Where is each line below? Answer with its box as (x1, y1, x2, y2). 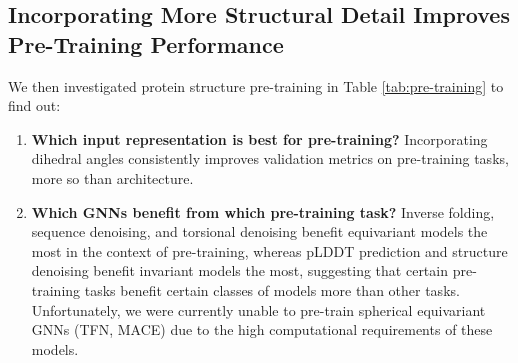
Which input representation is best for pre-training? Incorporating (31, 128, 488, 149)
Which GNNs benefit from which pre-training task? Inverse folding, (31, 201, 495, 222)
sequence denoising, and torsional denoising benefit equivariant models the (31, 221, 488, 242)
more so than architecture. (31, 167, 194, 188)
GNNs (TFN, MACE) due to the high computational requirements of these (31, 319, 493, 340)
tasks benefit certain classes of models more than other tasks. (84, 279, 460, 300)
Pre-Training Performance (8, 28, 284, 59)
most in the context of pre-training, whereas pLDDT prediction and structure (31, 240, 508, 261)
